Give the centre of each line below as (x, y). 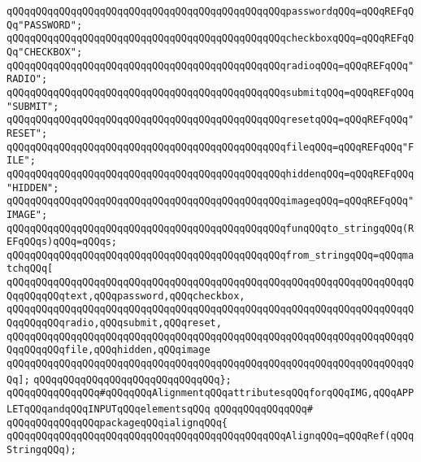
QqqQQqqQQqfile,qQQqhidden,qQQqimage (109, 350)
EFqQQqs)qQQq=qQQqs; (62, 242)
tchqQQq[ (30, 269)
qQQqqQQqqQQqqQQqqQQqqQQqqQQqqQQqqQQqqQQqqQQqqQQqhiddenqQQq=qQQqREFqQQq (210, 174)
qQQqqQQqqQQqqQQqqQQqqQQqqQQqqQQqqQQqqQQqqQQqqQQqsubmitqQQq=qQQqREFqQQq (210, 92)
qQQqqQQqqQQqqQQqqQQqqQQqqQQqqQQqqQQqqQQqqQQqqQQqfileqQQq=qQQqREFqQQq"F (210, 147)
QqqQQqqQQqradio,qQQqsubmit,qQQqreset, (114, 323)
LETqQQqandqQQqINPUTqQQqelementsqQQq (109, 410)
